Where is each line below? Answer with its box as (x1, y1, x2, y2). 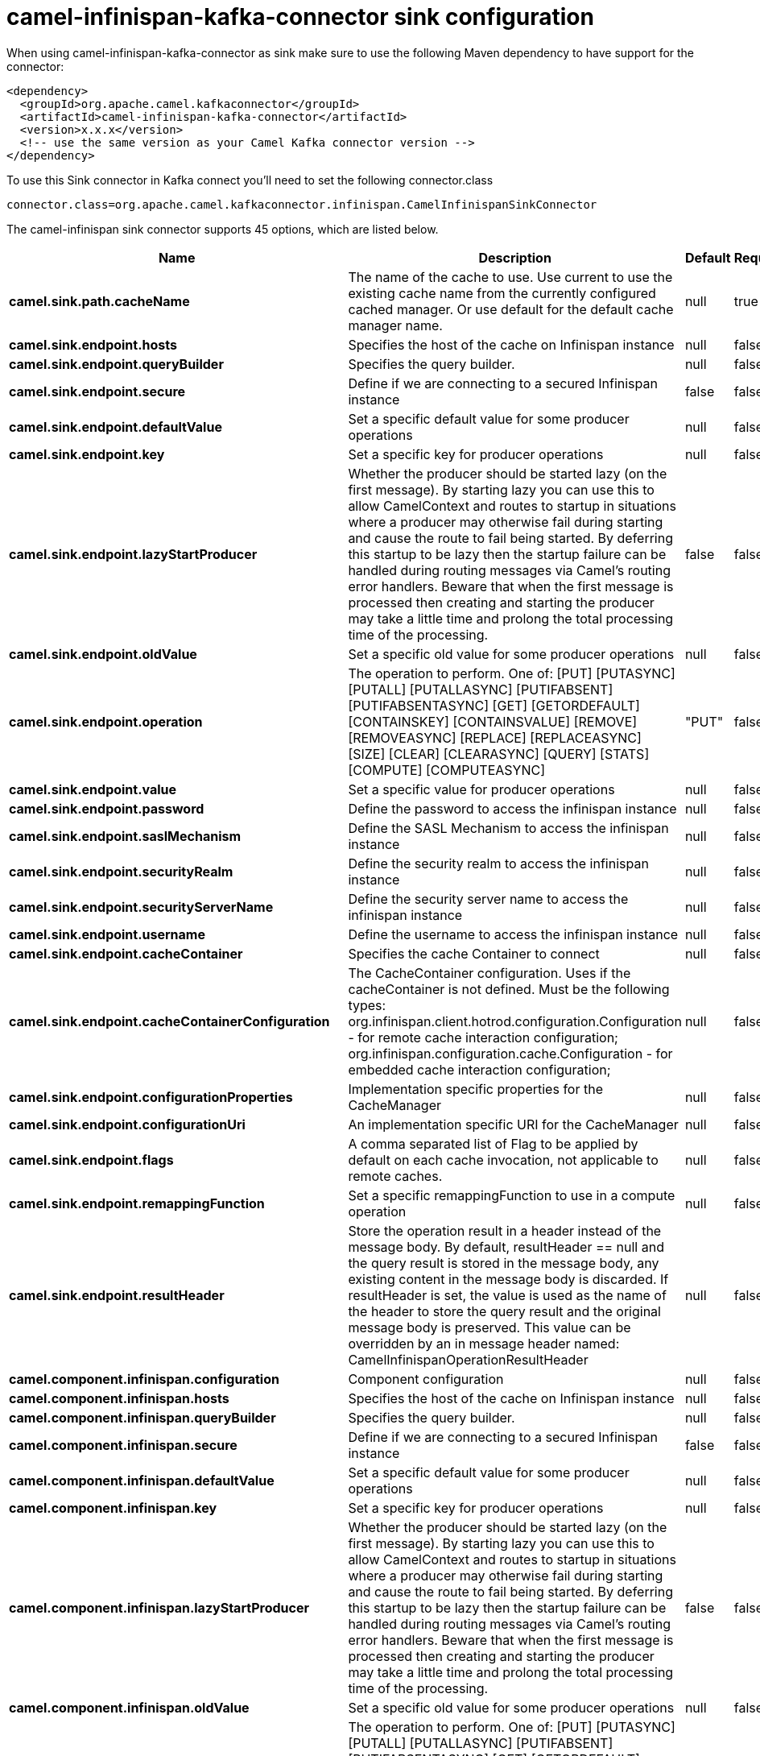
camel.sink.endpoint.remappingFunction (9, 1195, 265, 1211)
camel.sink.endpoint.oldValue (9, 645, 197, 662)
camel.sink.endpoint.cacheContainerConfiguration (9, 1013, 330, 1029)
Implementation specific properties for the (348, 1080, 603, 1097)
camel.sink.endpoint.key (9, 445, 165, 462)
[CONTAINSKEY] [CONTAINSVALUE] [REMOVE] (348, 713, 638, 730)
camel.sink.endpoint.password (9, 800, 204, 817)
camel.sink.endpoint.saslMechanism (9, 827, 242, 844)
